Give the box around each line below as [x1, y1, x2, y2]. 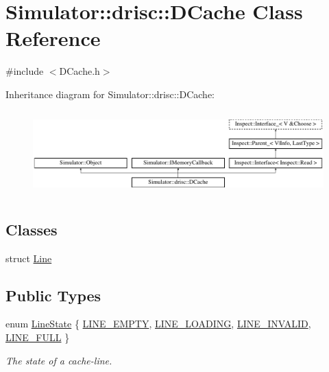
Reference [5, 24, 101, 52]
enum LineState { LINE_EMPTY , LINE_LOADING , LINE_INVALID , [5, 316, 311, 331]
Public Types [5, 284, 101, 305]
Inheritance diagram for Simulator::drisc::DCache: [5, 86, 215, 101]
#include [5, 64, 44, 78]
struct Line [5, 251, 52, 265]
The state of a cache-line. [5, 353, 112, 367]
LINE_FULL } [5, 330, 70, 344]
